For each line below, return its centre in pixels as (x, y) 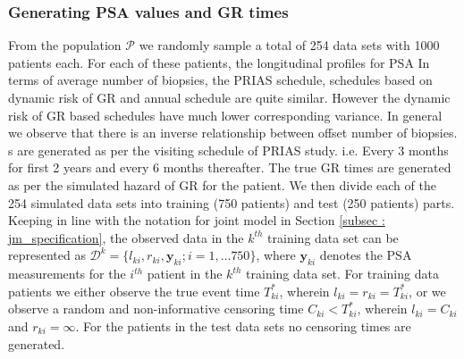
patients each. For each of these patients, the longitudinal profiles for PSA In (219, 62)
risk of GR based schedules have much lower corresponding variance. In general (225, 115)
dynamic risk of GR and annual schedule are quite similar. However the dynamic (229, 97)
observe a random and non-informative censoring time (156, 309)
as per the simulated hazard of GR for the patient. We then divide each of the (222, 184)
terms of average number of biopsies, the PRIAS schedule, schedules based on (220, 80)
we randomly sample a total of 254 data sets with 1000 (289, 45)
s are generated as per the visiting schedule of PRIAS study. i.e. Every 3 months (228, 150)
